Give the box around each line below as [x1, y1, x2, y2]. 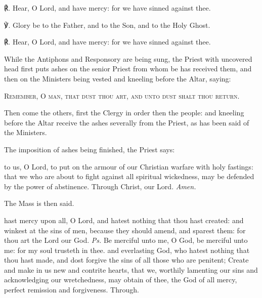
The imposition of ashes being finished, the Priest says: [4, 144, 175, 154]
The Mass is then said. [4, 198, 74, 208]
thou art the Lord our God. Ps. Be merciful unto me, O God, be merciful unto [4, 235, 248, 245]
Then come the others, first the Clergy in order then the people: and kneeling [4, 107, 244, 118]
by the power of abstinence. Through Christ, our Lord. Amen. [4, 181, 196, 191]
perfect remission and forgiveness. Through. [4, 284, 139, 295]
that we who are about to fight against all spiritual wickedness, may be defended [4, 171, 254, 182]
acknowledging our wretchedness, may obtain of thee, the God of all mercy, [4, 274, 237, 285]
